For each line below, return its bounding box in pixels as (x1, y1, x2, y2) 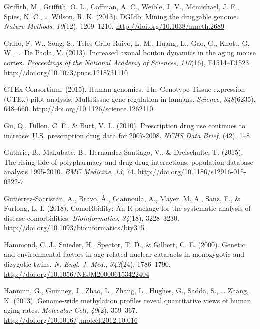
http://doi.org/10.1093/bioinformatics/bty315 (4, 222, 144, 233)
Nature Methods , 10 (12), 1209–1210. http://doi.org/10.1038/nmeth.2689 (4, 21, 225, 31)
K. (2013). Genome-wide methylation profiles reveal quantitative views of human (4, 295, 251, 305)
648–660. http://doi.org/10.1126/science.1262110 (4, 103, 153, 114)
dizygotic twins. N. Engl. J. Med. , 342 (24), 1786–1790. (4, 259, 171, 269)
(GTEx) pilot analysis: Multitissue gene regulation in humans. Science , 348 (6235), (4, 93, 256, 104)
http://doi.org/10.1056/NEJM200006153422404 (4, 268, 149, 279)
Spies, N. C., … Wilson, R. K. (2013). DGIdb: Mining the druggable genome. (4, 11, 239, 21)
